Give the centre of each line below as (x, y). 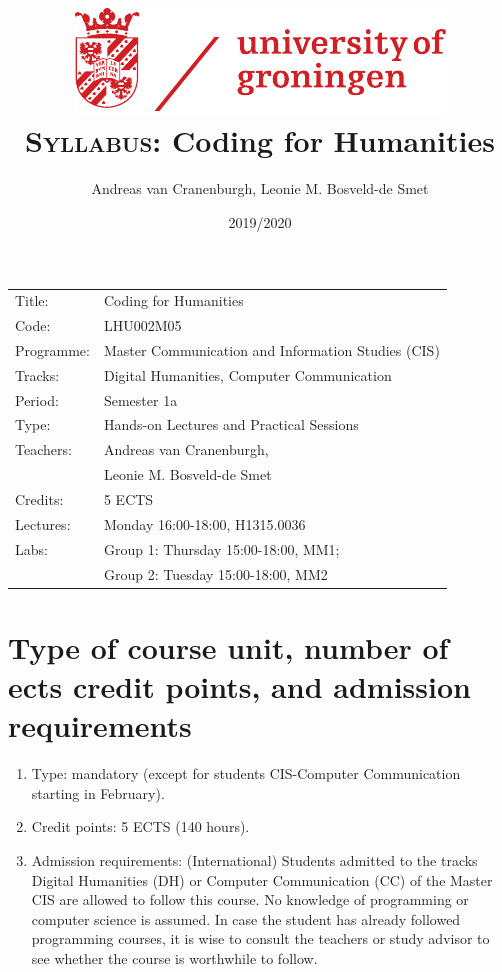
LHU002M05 (142, 325)
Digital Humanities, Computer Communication (247, 374)
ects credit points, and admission (239, 686)
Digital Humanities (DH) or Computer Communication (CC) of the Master (262, 879)
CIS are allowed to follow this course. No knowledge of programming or (250, 899)
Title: (32, 300)
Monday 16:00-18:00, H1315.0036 (204, 523)
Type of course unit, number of (228, 646)
